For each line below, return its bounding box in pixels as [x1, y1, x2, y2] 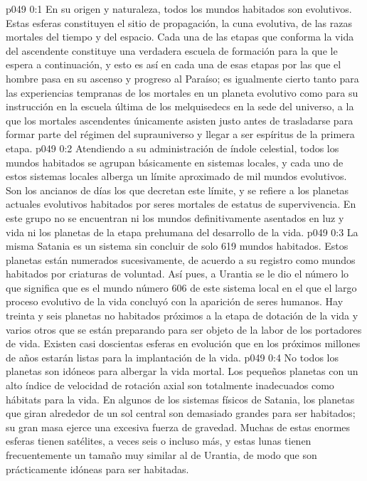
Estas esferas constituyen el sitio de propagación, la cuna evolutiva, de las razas [6, 15, 353, 30]
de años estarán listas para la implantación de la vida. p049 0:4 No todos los [6, 349, 339, 364]
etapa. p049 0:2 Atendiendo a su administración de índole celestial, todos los [6, 140, 339, 155]
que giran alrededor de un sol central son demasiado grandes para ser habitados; [6, 406, 356, 421]
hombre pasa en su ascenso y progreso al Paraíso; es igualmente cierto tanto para [6, 70, 359, 85]
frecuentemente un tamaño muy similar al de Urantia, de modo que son [6, 448, 317, 462]
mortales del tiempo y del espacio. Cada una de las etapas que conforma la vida [6, 29, 354, 44]
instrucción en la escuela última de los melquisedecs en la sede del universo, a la [6, 99, 354, 114]
